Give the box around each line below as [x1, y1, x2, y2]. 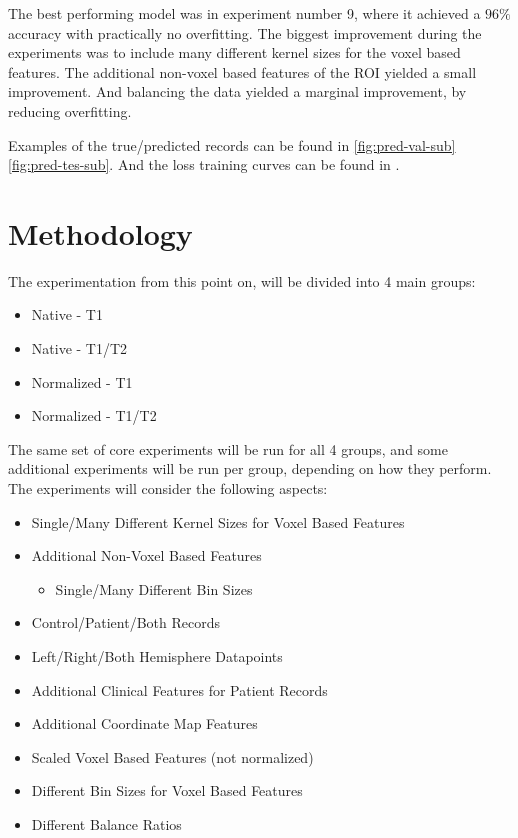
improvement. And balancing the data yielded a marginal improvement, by [8, 81, 467, 102]
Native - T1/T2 [31, 338, 128, 359]
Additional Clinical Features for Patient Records [31, 679, 328, 700]
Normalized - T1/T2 [31, 405, 157, 426]
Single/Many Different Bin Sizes [55, 578, 253, 599]
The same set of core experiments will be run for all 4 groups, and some [8, 438, 448, 459]
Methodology [8, 212, 193, 253]
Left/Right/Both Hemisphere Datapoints [31, 646, 283, 666]
